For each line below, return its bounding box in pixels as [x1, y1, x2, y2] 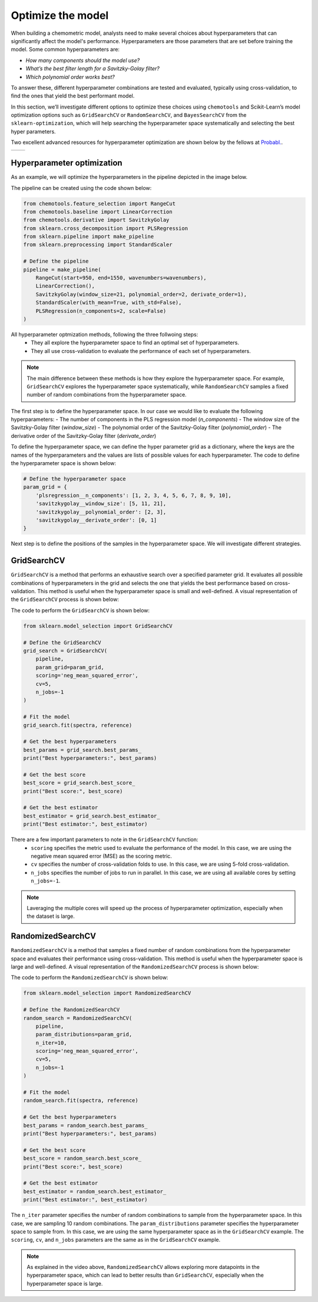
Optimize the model [11, 9, 109, 22]
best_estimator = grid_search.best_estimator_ [23, 812, 160, 819]
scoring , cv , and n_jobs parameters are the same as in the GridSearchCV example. [11, 1236, 221, 1244]
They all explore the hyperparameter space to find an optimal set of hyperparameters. [31, 339, 240, 346]
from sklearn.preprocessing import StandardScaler [23, 241, 173, 248]
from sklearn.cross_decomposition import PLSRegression [23, 225, 188, 231]
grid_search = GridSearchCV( [23, 647, 108, 654]
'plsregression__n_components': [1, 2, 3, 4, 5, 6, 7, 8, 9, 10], [35, 492, 232, 499]
